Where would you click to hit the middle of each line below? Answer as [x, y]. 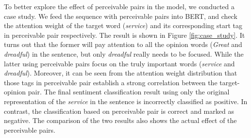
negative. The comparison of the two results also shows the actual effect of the [120, 120]
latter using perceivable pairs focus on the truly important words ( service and [119, 63]
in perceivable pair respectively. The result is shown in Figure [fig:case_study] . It [125, 35]
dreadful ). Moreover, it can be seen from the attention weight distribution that [121, 73]
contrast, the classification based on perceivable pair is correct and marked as [119, 111]
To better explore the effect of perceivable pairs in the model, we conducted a [119, 6]
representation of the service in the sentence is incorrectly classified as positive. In [126, 101]
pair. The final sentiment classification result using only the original [129, 92]
